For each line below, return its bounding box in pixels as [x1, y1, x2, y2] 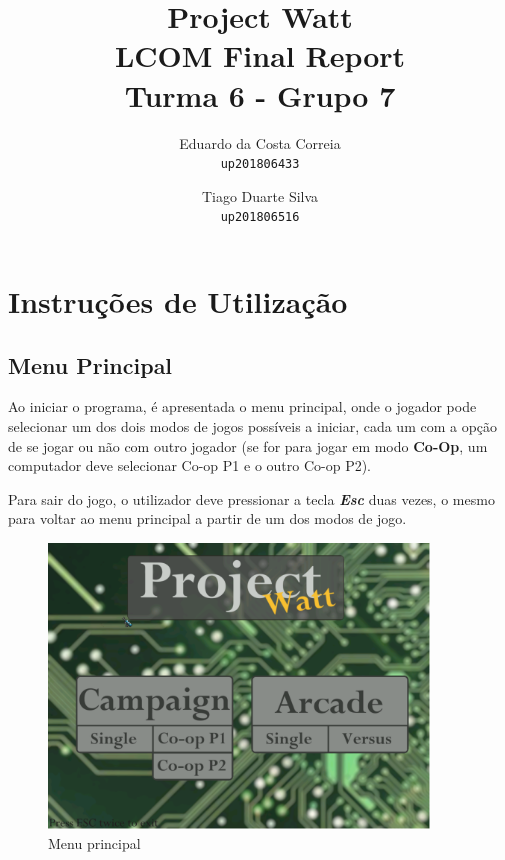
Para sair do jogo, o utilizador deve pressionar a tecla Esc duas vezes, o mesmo [8, 488, 495, 509]
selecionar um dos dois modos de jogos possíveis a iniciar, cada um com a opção [8, 415, 498, 436]
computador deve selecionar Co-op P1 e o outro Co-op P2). [8, 455, 372, 476]
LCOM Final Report [114, 35, 406, 76]
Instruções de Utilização [8, 281, 348, 321]
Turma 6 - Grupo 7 [124, 74, 396, 115]
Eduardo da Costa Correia [179, 132, 341, 153]
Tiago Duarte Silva [201, 185, 319, 206]
